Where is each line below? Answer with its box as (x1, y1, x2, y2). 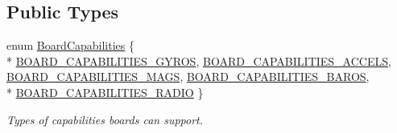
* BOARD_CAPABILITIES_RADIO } (6, 83, 204, 100)
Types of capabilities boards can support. (6, 111, 204, 127)
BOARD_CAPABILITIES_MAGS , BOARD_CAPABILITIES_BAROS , (6, 68, 370, 85)
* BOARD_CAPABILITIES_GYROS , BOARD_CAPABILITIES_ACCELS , (6, 52, 391, 69)
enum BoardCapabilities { (6, 37, 134, 54)
